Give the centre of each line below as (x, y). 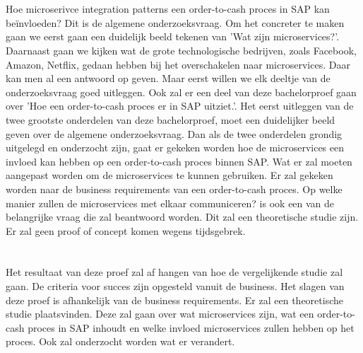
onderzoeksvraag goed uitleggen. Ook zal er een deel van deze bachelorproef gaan (181, 92)
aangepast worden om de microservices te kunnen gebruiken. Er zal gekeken (169, 175)
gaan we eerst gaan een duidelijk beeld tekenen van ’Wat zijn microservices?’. (173, 36)
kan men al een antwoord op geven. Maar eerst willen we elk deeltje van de (168, 78)
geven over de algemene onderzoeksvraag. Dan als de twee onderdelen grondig (174, 133)
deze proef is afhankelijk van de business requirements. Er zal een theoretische (174, 300)
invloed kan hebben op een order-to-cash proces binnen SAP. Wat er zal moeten (179, 161)
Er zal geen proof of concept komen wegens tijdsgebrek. (126, 230)
